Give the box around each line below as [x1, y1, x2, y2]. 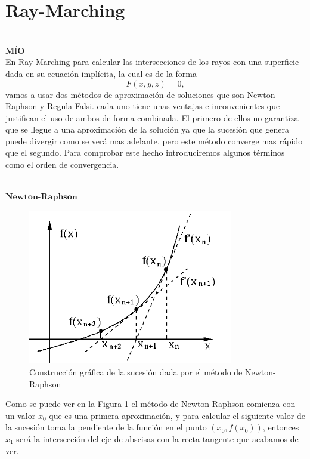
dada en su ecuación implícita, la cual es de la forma [5, 67, 197, 79]
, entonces [262, 421, 299, 433]
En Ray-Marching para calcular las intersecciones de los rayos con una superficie [5, 56, 299, 68]
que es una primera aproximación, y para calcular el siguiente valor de [49, 409, 305, 421]
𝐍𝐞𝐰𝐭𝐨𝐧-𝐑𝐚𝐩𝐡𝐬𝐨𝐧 [5, 193, 77, 202]
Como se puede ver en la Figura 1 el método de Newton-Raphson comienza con [5, 398, 296, 410]
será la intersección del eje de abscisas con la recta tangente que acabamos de [16, 433, 299, 445]
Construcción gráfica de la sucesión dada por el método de [29, 366, 243, 378]
